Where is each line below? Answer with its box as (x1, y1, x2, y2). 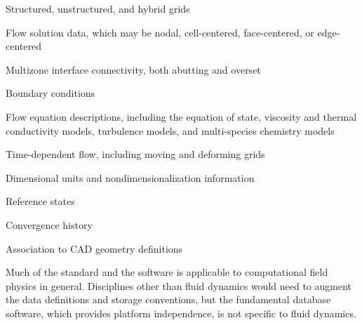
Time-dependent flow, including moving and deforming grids (6, 147, 265, 161)
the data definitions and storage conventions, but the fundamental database (6, 292, 331, 307)
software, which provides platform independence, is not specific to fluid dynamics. (6, 305, 356, 320)
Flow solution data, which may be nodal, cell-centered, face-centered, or (6, 25, 314, 39)
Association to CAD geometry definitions (6, 241, 183, 256)
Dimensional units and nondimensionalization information (6, 170, 255, 185)
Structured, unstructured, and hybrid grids (6, 1, 190, 15)
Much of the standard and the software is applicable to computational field (6, 265, 328, 279)
